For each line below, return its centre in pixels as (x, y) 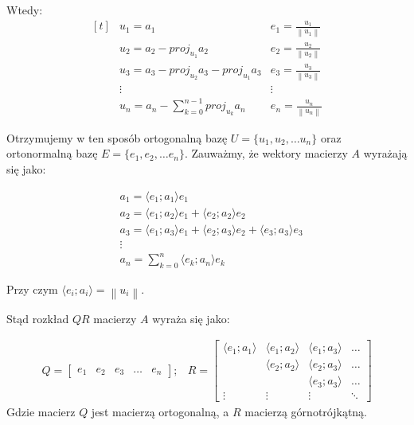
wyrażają (385, 153)
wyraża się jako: (191, 318)
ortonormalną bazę (52, 153)
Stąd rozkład (38, 318)
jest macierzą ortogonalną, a (160, 412)
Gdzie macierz (41, 412)
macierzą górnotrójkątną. (306, 412)
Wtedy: (25, 10)
